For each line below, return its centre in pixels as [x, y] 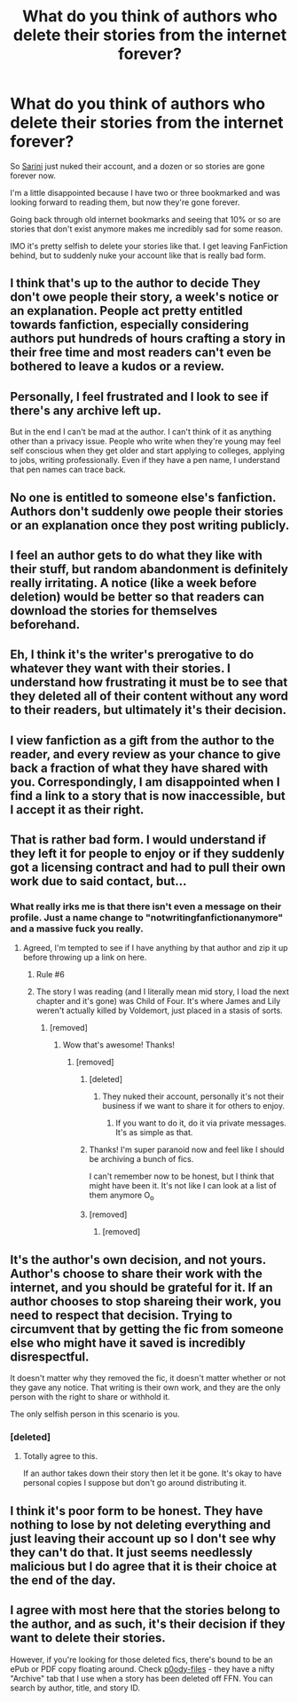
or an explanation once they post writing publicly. [150, 525]
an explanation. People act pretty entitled [126, 311]
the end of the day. [63, 1580]
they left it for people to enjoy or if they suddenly [147, 854]
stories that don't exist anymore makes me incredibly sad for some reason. [146, 229]
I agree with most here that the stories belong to [145, 1610]
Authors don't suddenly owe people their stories [147, 511]
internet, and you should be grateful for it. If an [141, 1287]
